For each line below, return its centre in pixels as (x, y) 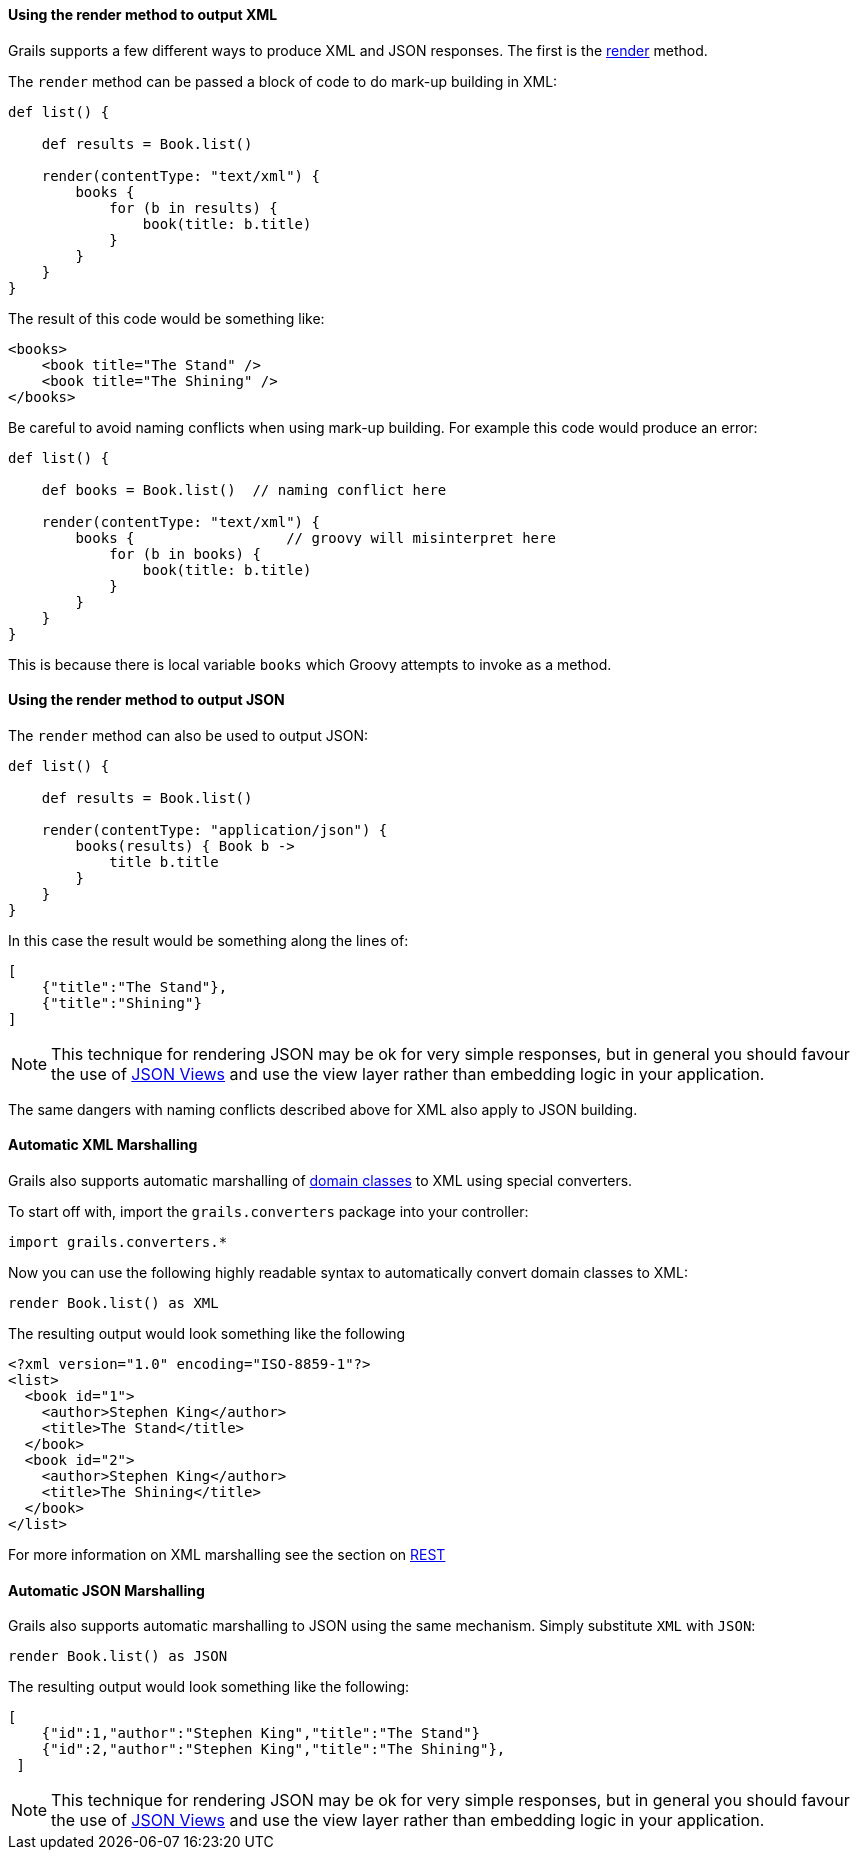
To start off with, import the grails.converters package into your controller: (268, 1212)
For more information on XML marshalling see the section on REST (227, 1555)
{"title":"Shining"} (121, 1002)
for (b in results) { (193, 207)
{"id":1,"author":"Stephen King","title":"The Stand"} (261, 1733)
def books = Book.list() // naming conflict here (244, 489)
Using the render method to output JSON (146, 700)
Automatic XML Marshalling (103, 1145)
